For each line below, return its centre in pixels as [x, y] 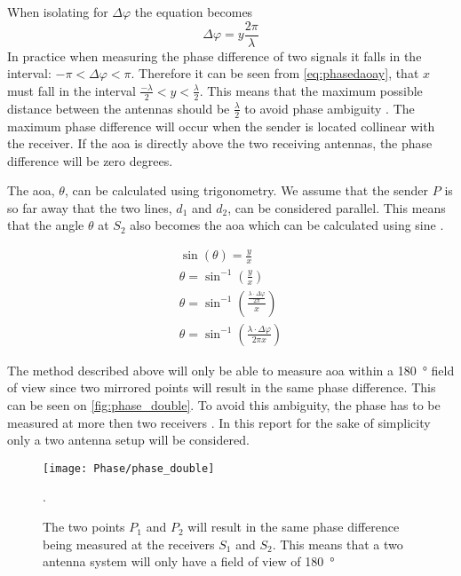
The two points [84, 527]
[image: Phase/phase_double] [129, 468]
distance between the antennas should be [119, 108]
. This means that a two [338, 544]
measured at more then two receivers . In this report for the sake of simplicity [219, 422]
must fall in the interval [72, 90]
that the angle [46, 225]
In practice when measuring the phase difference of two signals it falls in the [215, 55]
